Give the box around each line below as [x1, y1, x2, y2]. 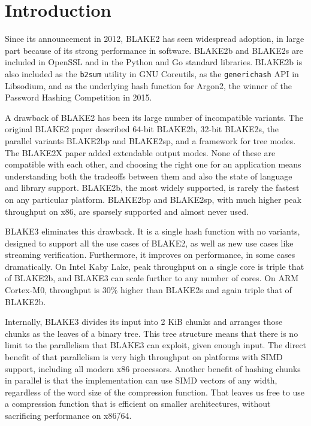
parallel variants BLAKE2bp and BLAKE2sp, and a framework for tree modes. [5, 134, 296, 147]
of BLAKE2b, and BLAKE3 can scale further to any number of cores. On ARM [5, 272, 299, 284]
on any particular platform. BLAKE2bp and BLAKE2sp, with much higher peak [5, 193, 301, 205]
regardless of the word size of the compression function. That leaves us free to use [5, 385, 305, 398]
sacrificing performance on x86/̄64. [5, 409, 132, 421]
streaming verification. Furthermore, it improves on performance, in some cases [5, 248, 295, 261]
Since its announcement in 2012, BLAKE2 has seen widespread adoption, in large [5, 32, 304, 45]
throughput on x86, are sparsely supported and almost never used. [5, 205, 249, 217]
